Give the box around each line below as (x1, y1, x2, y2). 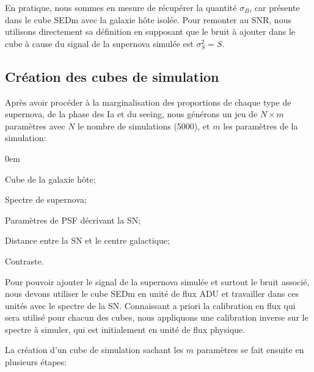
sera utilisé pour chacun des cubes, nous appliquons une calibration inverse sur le (5, 311, 309, 324)
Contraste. (5, 254, 44, 267)
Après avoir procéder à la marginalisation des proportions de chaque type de (5, 95, 291, 108)
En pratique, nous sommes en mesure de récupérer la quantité (5, 1, 237, 13)
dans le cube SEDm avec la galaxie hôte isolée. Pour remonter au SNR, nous (5, 13, 291, 26)
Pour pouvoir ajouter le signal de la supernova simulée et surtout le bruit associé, (5, 275, 310, 288)
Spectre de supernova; (5, 193, 87, 206)
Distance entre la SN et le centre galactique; (5, 234, 170, 247)
